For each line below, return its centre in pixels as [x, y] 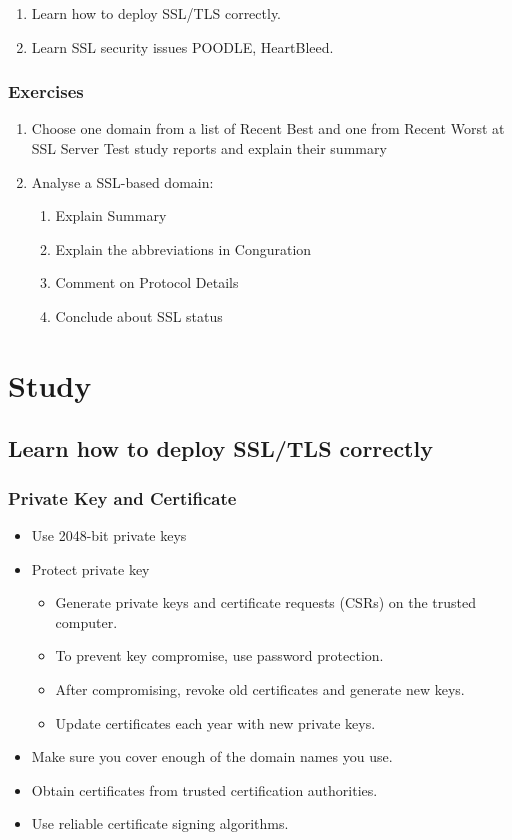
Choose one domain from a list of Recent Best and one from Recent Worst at [268, 128]
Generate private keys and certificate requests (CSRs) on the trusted [266, 602]
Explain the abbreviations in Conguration [183, 248]
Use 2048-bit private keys [109, 534]
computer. [86, 621]
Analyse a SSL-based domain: [122, 181]
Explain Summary [111, 215]
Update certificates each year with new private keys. [215, 722]
